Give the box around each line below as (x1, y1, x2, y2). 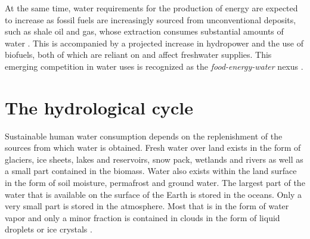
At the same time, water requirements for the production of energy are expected (5, 2, 298, 14)
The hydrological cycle (5, 95, 194, 119)
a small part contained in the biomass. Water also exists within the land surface (5, 164, 297, 177)
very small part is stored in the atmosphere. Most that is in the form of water (5, 200, 289, 212)
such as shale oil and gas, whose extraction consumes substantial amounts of (5, 25, 284, 38)
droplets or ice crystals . (5, 223, 92, 235)
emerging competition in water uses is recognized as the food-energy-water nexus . (5, 60, 303, 72)
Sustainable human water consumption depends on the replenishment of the (5, 129, 283, 142)
